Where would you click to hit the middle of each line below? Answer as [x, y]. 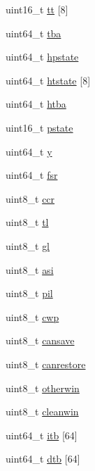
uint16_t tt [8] [37, 9]
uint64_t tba [34, 33]
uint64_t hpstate [42, 57]
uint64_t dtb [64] [43, 459]
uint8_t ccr [30, 198]
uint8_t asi [30, 269]
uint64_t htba [36, 104]
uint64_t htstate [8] [48, 80]
